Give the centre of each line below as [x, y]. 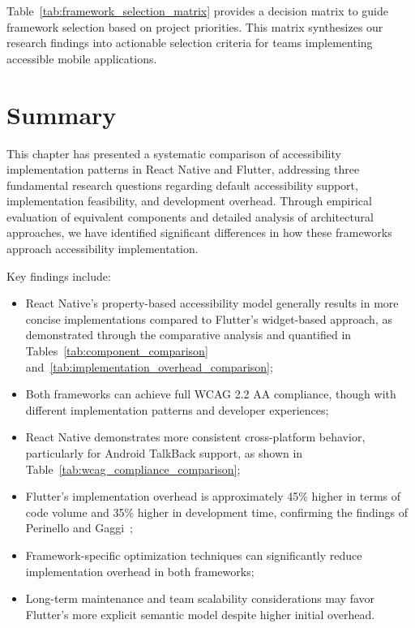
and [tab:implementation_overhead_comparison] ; [149, 366]
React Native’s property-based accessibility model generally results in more [212, 303]
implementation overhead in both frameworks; [140, 571]
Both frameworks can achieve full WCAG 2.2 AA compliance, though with [211, 394]
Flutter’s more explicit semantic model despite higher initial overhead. [200, 614]
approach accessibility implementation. [103, 249]
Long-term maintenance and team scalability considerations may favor [200, 598]
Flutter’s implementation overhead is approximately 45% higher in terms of [213, 496]
